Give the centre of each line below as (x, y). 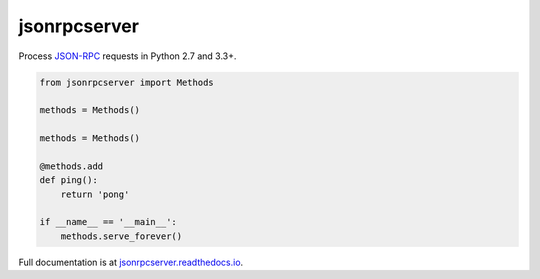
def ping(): (69, 180)
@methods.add (71, 166)
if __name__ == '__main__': (108, 222)
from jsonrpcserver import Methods (126, 82)
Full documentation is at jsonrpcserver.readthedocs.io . (131, 262)
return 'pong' (95, 194)
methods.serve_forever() (121, 236)
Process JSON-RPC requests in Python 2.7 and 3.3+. (127, 56)
